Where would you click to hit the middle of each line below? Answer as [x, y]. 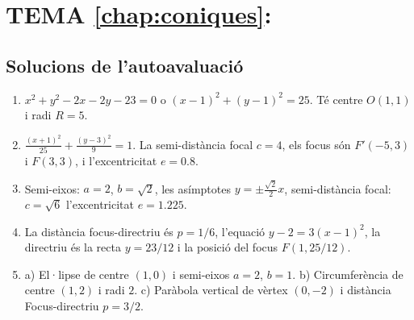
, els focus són [316, 144]
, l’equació [240, 231]
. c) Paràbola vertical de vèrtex [211, 290]
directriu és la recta [73, 247]
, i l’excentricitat [116, 160]
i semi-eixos [201, 274]
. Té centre [336, 99]
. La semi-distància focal [193, 144]
